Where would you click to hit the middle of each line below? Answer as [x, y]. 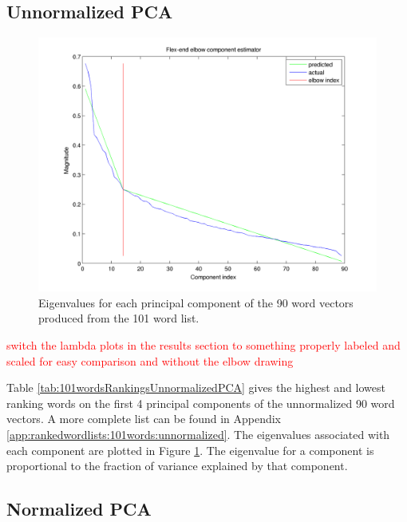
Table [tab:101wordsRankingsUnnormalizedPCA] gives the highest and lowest [196, 388]
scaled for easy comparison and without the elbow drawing [150, 360]
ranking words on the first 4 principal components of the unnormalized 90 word [201, 403]
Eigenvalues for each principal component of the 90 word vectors [196, 302]
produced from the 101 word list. [119, 318]
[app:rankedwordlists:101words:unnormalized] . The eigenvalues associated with [198, 434]
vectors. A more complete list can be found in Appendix [144, 419]
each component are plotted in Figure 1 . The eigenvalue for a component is [190, 450]
